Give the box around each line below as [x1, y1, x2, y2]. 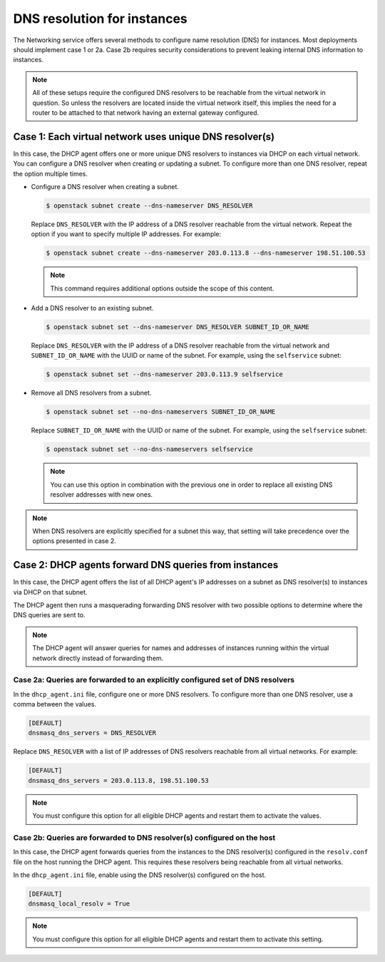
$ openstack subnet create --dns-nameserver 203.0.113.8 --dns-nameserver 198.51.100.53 [46, 249, 366, 257]
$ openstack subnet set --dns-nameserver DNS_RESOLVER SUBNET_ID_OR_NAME [46, 323, 309, 331]
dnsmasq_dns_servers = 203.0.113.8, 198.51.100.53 [28, 776, 210, 784]
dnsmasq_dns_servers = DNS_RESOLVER [28, 729, 157, 737]
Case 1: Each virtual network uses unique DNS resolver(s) [13, 131, 274, 143]
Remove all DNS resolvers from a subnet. [31, 389, 152, 398]
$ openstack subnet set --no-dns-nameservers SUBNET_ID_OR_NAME [46, 407, 276, 416]
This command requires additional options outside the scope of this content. [50, 284, 274, 293]
